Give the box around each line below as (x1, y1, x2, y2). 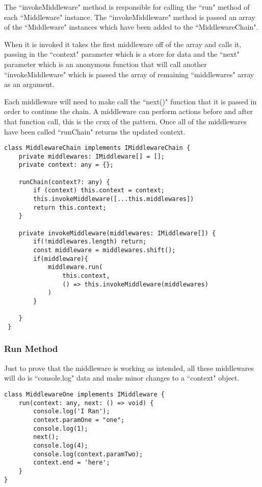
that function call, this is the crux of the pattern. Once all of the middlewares (4, 116, 247, 126)
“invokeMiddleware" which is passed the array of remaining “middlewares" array (4, 69, 254, 79)
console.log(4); (33, 441, 88, 449)
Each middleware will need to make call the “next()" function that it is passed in (4, 96, 257, 106)
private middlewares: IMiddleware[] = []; (18, 152, 165, 160)
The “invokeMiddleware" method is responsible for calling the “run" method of (4, 2, 250, 12)
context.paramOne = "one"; (33, 416, 125, 424)
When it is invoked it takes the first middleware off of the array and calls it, (4, 38, 242, 49)
